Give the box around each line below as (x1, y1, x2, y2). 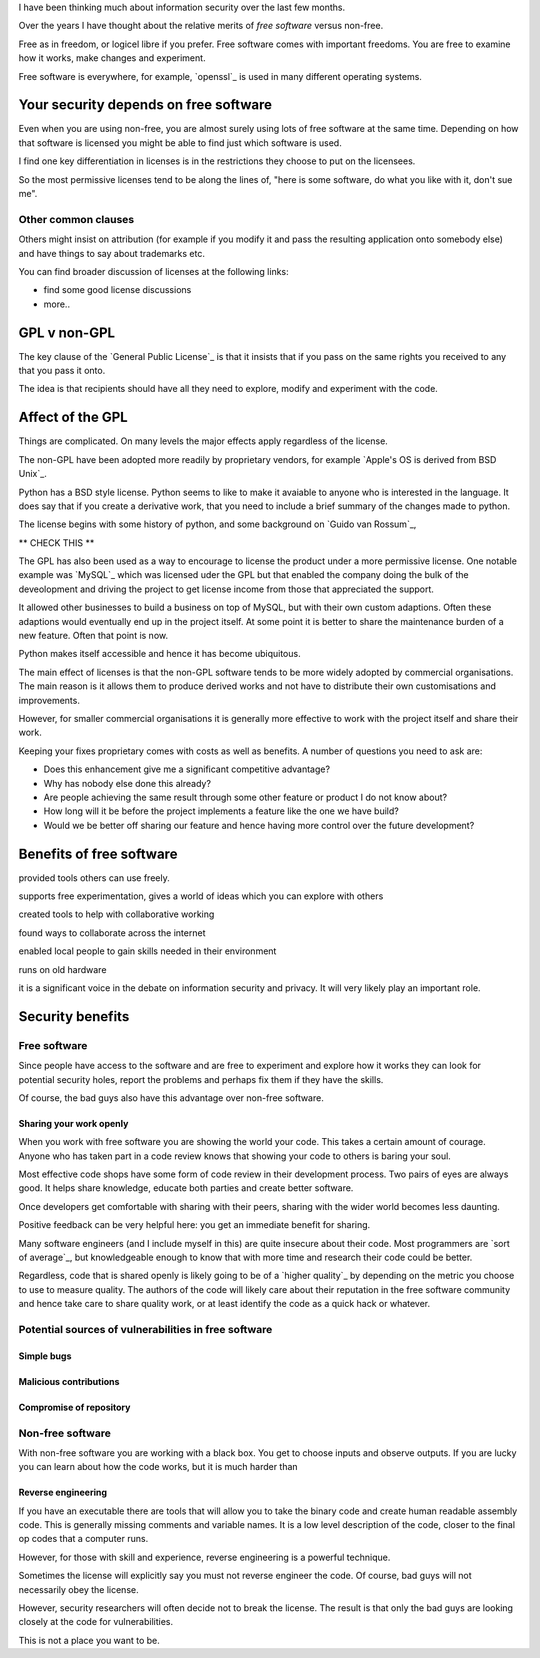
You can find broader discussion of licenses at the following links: (18, 265, 289, 277)
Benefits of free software (18, 845, 178, 862)
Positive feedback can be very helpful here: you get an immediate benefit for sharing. (18, 1219, 371, 1231)
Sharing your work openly (18, 1117, 129, 1129)
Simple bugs (18, 1350, 72, 1362)
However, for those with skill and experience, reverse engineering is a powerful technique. (18, 1551, 391, 1563)
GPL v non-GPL (18, 324, 115, 341)
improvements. (18, 694, 80, 706)
